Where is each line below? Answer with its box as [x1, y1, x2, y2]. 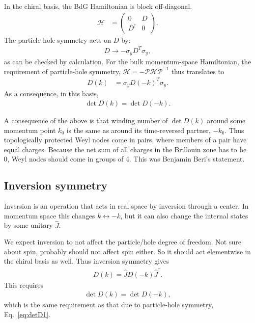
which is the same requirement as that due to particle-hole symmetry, [4, 299, 213, 310]
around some [207, 115, 246, 125]
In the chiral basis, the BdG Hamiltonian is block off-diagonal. [4, 1, 192, 11]
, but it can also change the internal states [120, 210, 248, 220]
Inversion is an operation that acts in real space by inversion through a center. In [4, 201, 249, 211]
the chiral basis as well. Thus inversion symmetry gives [4, 256, 169, 266]
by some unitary [4, 220, 53, 230]
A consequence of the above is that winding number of [4, 115, 168, 125]
